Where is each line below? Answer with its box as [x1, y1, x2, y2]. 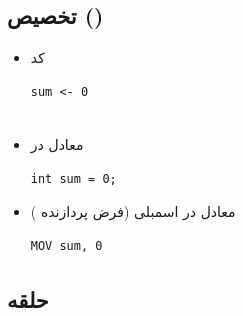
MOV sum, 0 [30, 238, 103, 253]
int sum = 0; [30, 171, 117, 186]
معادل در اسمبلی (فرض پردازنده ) [30, 201, 236, 222]
